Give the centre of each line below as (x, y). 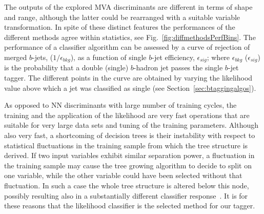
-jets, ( (43, 57)
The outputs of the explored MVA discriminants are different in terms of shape (128, 7)
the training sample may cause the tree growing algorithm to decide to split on (128, 165)
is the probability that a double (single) (66, 67)
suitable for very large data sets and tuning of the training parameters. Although (131, 125)
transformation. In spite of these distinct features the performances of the (120, 27)
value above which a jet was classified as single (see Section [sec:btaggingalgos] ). (130, 87)
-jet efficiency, (173, 57)
